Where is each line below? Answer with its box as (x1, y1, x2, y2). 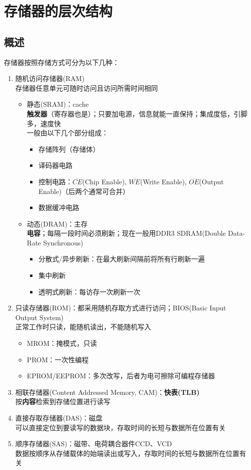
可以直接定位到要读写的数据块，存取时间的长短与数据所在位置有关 (15, 422, 226, 432)
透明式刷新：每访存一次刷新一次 (38, 286, 141, 296)
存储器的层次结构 (4, 1, 113, 21)
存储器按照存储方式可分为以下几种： (4, 57, 119, 67)
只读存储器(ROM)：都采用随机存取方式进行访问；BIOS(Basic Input (15, 303, 226, 313)
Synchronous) (43, 237, 83, 247)
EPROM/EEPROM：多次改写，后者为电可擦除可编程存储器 (27, 371, 215, 381)
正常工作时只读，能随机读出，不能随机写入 (15, 322, 151, 332)
